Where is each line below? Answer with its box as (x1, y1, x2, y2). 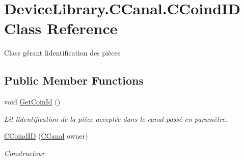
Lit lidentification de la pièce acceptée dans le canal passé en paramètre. (4, 113, 228, 124)
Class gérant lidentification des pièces (4, 47, 121, 58)
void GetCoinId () (4, 96, 61, 107)
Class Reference (4, 18, 118, 39)
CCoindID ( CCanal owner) (4, 130, 88, 141)
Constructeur (4, 147, 45, 158)
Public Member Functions (4, 72, 144, 88)
